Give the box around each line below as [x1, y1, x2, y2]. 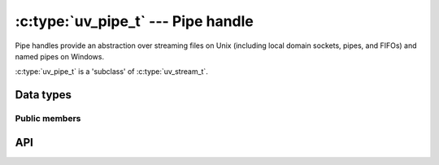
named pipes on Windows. [15, 51, 105, 61]
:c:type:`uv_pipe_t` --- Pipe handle [15, 12, 254, 30]
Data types [15, 88, 72, 102]
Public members [15, 113, 81, 124]
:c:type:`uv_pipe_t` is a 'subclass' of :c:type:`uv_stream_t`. [15, 67, 209, 76]
